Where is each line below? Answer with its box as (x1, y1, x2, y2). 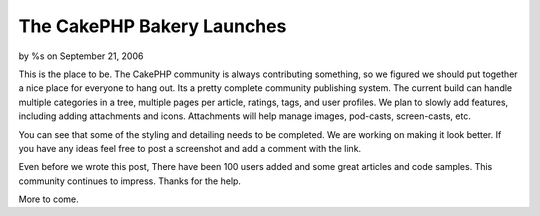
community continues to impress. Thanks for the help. (18, 175, 242, 187)
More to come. (18, 193, 79, 205)
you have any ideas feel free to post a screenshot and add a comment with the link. (18, 142, 362, 154)
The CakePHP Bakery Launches (18, 15, 287, 37)
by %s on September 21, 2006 (18, 50, 144, 62)
